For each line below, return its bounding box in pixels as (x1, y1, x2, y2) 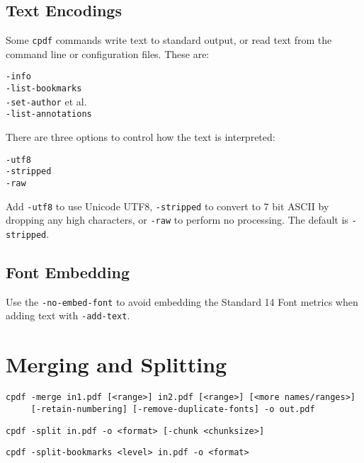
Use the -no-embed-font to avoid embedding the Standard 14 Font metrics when (6, 294, 358, 309)
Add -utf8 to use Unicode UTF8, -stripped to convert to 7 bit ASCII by (6, 198, 329, 213)
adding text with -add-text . (6, 308, 130, 323)
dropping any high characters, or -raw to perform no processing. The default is (6, 212, 348, 227)
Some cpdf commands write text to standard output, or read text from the (6, 33, 332, 47)
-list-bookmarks (6, 84, 82, 94)
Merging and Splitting (6, 350, 227, 379)
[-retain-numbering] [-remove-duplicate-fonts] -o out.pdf (30, 404, 315, 414)
